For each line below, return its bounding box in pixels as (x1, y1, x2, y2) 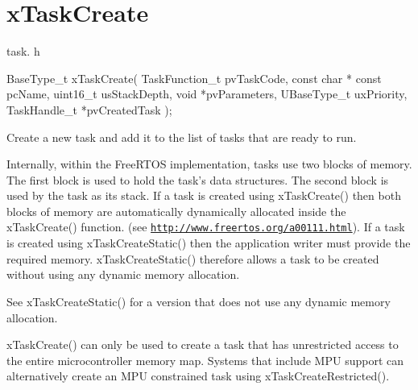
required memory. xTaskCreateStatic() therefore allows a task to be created (6, 250, 379, 267)
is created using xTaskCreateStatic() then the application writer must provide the (6, 234, 411, 251)
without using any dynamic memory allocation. (6, 266, 240, 283)
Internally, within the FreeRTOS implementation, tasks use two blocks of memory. (6, 156, 412, 172)
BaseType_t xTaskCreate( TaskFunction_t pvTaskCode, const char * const (6, 69, 382, 86)
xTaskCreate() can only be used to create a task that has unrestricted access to (6, 336, 399, 353)
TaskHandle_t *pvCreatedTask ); (6, 101, 172, 118)
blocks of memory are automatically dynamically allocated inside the (6, 202, 346, 219)
